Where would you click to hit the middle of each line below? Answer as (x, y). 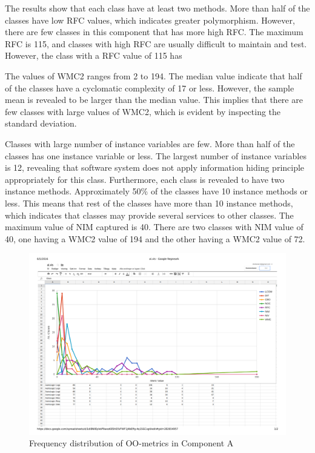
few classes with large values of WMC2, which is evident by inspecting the (143, 111)
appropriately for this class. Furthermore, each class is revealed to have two (145, 179)
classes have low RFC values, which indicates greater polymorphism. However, (150, 20)
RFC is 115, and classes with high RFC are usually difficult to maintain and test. (156, 43)
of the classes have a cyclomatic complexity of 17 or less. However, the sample (150, 88)
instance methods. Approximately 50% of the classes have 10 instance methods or (156, 191)
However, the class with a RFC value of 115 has (94, 55)
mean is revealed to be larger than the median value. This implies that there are (154, 100)
